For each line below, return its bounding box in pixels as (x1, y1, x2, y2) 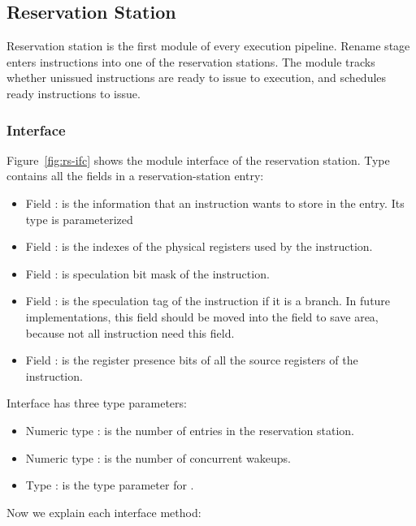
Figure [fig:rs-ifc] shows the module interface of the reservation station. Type (6, 151, 390, 168)
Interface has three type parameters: (6, 394, 187, 412)
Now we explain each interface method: (6, 503, 201, 520)
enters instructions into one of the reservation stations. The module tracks (6, 53, 375, 70)
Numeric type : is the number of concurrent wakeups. (25, 449, 291, 466)
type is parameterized (25, 210, 133, 227)
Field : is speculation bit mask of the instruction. (25, 265, 270, 282)
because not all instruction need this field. (25, 324, 235, 341)
